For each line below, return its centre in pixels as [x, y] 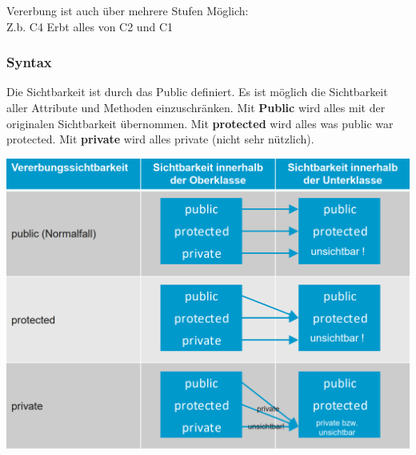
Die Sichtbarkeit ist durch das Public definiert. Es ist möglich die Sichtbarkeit [197, 92]
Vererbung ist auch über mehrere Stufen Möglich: [128, 10]
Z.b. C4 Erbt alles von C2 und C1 [90, 26]
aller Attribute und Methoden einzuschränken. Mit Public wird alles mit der [196, 107]
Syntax [29, 62]
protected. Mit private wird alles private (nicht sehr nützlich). [160, 139]
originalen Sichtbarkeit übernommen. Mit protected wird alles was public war [200, 123]
